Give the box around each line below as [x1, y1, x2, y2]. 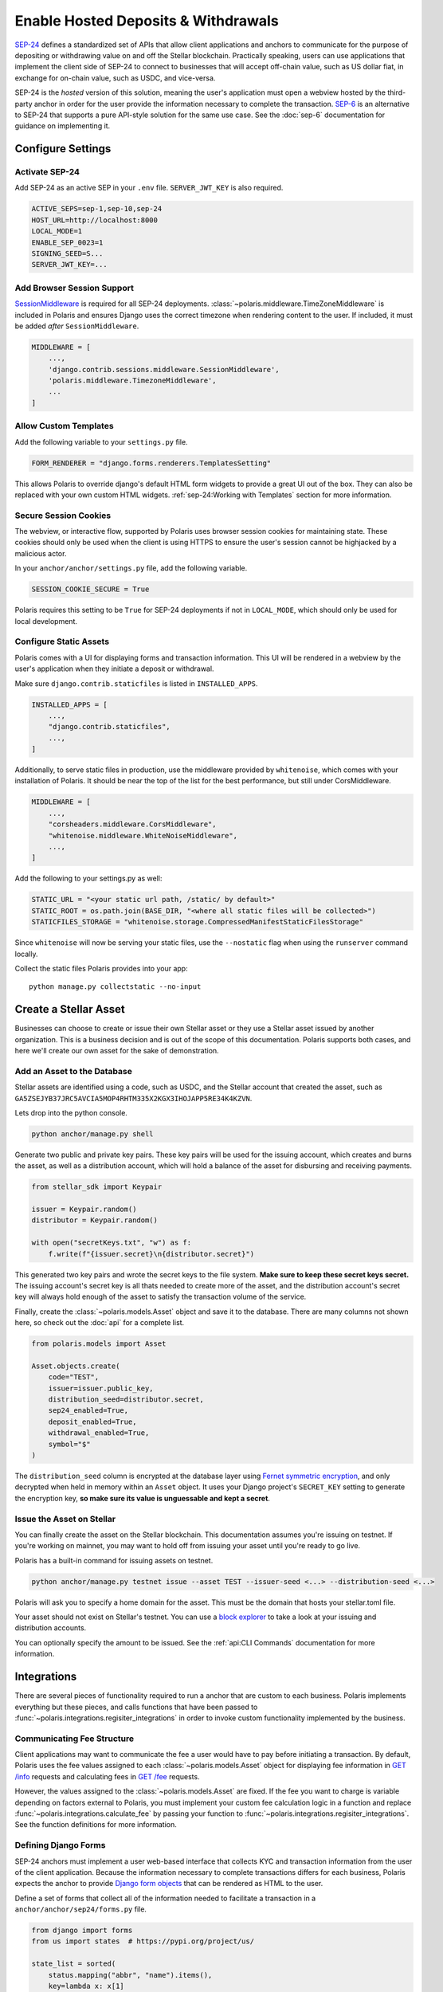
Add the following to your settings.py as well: [14, 873, 163, 884]
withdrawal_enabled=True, [48, 1429, 150, 1437]
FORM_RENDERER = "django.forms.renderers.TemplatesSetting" [31, 458, 272, 468]
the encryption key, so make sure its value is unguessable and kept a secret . [14, 1493, 271, 1503]
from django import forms [31, 1926, 133, 1935]
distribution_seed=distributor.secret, [48, 1395, 205, 1404]
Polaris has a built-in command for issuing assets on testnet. [14, 1555, 214, 1565]
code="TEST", [48, 1373, 100, 1382]
